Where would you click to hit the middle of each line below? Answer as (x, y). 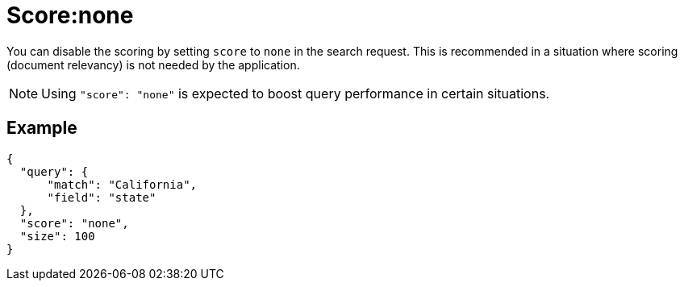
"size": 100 (57, 236)
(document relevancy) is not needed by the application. (153, 64)
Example (42, 128)
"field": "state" (102, 197)
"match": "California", (122, 184)
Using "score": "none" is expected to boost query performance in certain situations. (296, 93)
